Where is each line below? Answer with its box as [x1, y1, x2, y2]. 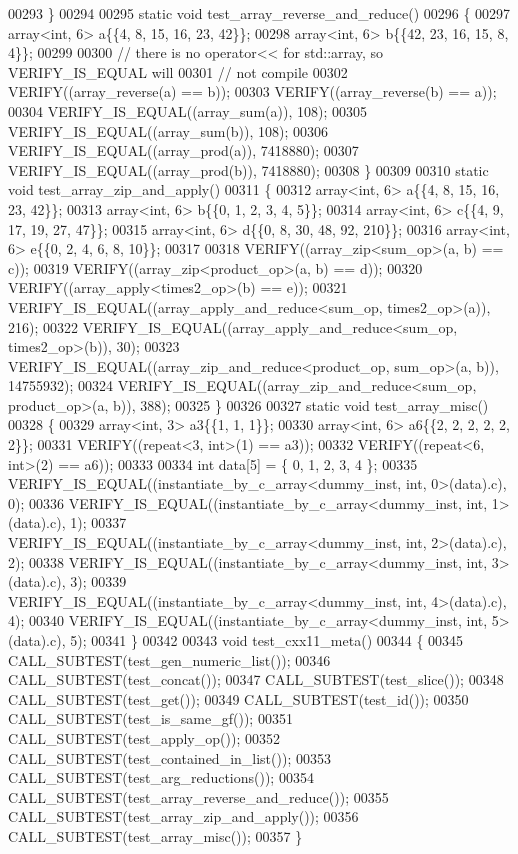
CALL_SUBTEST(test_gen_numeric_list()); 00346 [8, 649, 331, 670]
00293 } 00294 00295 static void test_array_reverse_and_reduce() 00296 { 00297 [8, 3, 511, 23]
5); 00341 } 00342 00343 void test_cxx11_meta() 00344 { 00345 [70, 630, 464, 650]
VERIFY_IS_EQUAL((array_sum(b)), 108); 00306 [8, 120, 329, 141]
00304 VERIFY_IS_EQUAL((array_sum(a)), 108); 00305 [8, 100, 367, 121]
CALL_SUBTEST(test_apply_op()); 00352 [8, 727, 280, 748]
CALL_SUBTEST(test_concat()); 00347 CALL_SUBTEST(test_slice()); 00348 [8, 669, 504, 690]
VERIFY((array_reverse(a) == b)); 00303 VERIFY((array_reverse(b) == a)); [8, 81, 497, 102]
